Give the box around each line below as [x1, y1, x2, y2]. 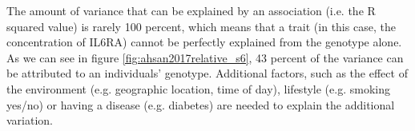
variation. [6, 112, 54, 129]
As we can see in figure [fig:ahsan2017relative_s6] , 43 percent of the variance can [6, 49, 404, 65]
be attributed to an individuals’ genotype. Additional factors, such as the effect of [6, 65, 408, 81]
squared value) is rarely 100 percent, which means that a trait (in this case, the [6, 18, 396, 34]
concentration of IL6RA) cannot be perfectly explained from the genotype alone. [6, 34, 402, 50]
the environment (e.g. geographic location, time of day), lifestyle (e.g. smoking [6, 80, 390, 97]
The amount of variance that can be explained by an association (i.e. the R [6, 2, 376, 18]
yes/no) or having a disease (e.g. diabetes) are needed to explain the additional [6, 96, 395, 113]
